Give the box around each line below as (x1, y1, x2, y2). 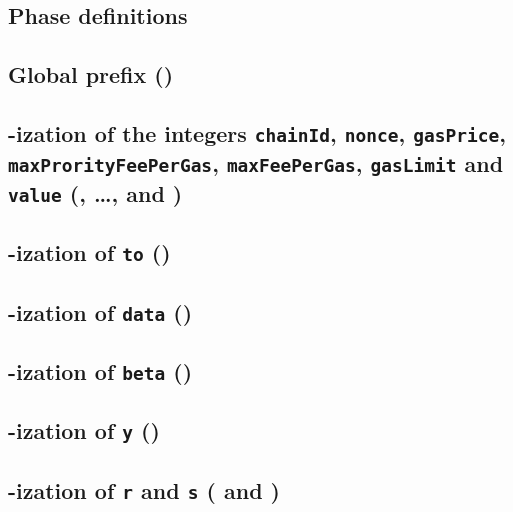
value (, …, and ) (8, 177, 183, 208)
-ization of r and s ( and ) (8, 474, 280, 505)
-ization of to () (8, 237, 171, 268)
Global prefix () (8, 59, 174, 90)
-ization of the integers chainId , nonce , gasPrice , (8, 117, 506, 148)
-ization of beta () (8, 355, 193, 386)
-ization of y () (8, 415, 160, 446)
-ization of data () (8, 296, 193, 327)
